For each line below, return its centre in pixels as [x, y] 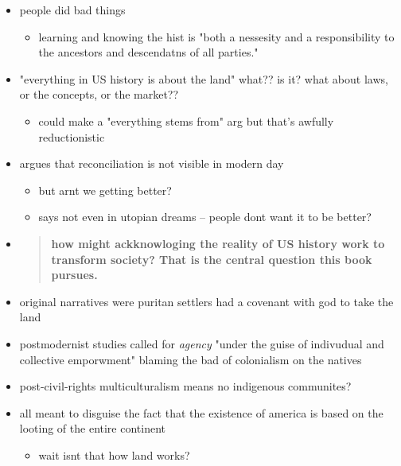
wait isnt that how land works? [114, 454]
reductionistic [72, 136]
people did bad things [72, 10]
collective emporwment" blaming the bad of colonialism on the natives [191, 359]
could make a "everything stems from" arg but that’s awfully [186, 120]
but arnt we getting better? [105, 190]
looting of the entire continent [93, 428]
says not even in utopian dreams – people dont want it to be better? [205, 217]
